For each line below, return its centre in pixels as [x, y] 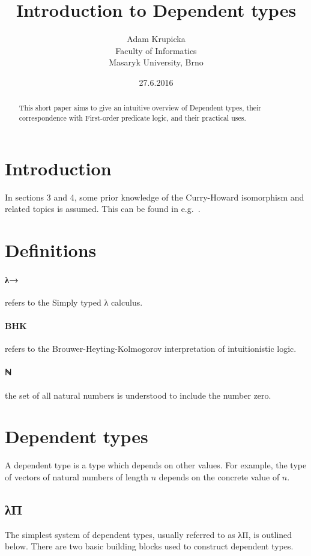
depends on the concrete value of [219, 477]
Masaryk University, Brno [156, 62]
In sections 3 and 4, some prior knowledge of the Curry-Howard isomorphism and [155, 197]
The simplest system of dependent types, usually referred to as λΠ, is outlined [149, 534]
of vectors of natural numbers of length [77, 477]
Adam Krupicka [156, 39]
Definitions [51, 249]
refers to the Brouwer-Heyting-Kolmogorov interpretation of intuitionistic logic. [151, 349]
